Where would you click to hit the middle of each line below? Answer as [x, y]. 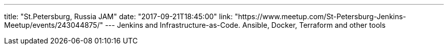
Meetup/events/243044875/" [54, 25]
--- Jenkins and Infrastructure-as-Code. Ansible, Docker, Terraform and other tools [245, 25]
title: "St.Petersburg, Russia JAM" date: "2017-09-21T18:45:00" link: [119, 16]
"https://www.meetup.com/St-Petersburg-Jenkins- [320, 16]
